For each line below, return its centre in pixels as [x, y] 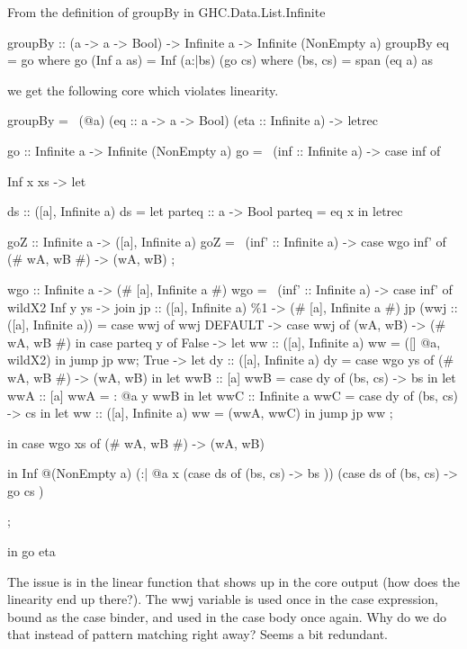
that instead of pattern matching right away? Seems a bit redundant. [198, 634]
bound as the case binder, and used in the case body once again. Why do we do [227, 616]
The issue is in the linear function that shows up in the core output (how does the [233, 581]
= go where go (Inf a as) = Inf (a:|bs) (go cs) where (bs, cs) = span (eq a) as [220, 60]
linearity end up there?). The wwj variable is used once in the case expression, [223, 599]
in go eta [31, 551]
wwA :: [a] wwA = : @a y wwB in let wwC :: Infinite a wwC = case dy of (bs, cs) [233, 395]
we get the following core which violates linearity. [143, 90]
